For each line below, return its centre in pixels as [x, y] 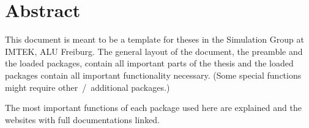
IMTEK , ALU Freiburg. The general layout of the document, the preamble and [154, 51]
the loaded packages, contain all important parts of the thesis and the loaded [149, 63]
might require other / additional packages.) [87, 87]
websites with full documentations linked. [83, 119]
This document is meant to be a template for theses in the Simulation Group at [154, 39]
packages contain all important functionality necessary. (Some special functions [153, 75]
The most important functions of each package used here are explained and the [153, 108]
